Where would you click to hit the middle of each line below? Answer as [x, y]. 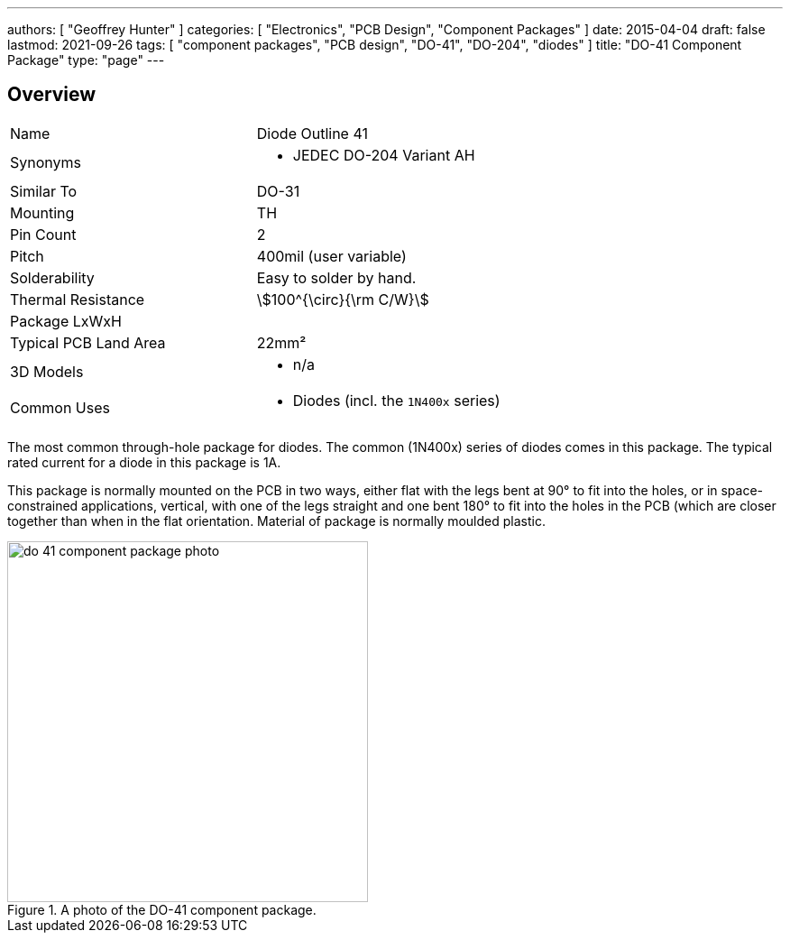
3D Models [47, 371]
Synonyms [46, 162]
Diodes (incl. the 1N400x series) [396, 400]
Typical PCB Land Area [88, 342]
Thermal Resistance [78, 299]
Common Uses [60, 407]
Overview [52, 95]
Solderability [52, 277]
